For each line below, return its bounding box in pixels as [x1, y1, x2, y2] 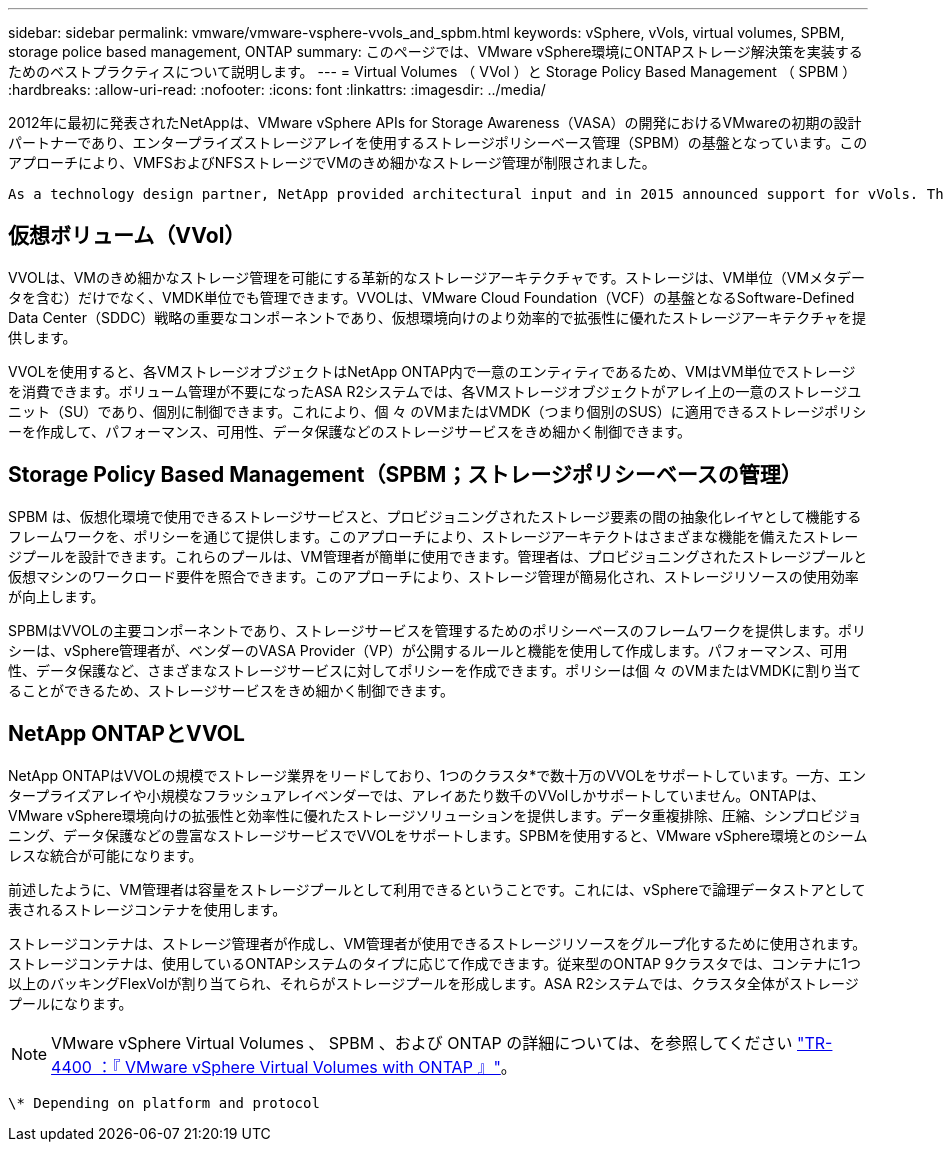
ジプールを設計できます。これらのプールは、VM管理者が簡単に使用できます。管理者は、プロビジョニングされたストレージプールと [8, 547, 868, 565]
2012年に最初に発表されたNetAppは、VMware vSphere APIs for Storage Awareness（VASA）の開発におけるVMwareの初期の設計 [8, 114, 862, 131]
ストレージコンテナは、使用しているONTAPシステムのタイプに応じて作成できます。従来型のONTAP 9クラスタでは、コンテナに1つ [8, 954, 861, 972]
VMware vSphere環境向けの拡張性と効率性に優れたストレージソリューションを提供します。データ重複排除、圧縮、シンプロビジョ [8, 806, 862, 824]
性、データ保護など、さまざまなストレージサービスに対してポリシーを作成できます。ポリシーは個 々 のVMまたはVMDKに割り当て [8, 661, 862, 679]
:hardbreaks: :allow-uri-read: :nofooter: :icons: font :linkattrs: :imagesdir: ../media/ [8, 81, 546, 98]
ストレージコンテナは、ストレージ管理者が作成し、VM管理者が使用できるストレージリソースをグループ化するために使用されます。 [8, 934, 867, 952]
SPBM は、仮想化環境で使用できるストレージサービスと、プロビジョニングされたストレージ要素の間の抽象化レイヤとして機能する [8, 507, 862, 525]
